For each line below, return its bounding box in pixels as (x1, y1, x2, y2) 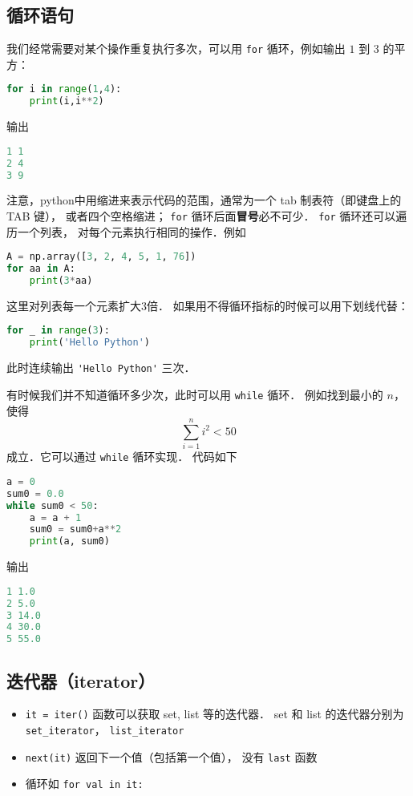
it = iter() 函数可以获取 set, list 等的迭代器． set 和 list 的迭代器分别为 (25, 705, 404, 722)
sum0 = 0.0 (6, 487, 64, 499)
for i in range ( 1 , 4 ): (6, 83, 122, 95)
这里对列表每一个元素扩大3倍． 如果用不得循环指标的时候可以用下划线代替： (6, 297, 409, 313)
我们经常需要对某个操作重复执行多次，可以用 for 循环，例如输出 (6, 40, 346, 57)
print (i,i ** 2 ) (29, 95, 104, 107)
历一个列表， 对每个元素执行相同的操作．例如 (6, 223, 246, 240)
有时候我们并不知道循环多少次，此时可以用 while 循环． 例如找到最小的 (6, 386, 383, 402)
